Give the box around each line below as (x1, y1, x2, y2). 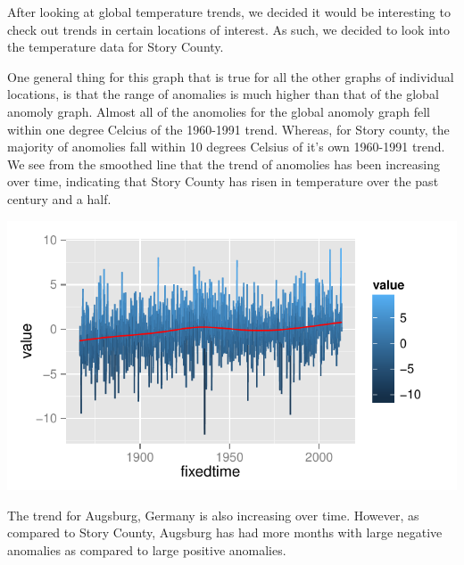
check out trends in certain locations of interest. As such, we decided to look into (7, 20, 450, 38)
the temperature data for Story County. (7, 37, 224, 56)
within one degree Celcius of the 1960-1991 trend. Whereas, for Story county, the (7, 119, 450, 138)
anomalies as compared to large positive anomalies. (7, 540, 286, 559)
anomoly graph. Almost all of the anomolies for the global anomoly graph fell (7, 102, 430, 120)
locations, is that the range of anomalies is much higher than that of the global (7, 85, 439, 103)
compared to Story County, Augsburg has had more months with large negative (7, 523, 443, 542)
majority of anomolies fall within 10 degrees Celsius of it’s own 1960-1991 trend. (7, 137, 445, 156)
